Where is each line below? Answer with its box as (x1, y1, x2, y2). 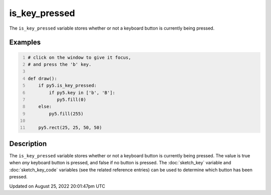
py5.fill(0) (57, 96, 86, 103)
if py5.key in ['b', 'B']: (49, 89, 115, 95)
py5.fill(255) (49, 111, 84, 117)
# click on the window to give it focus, (28, 54, 131, 60)
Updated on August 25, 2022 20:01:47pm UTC (9, 183, 105, 189)
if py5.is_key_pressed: (38, 83, 97, 88)
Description (9, 139, 47, 148)
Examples (9, 38, 41, 47)
